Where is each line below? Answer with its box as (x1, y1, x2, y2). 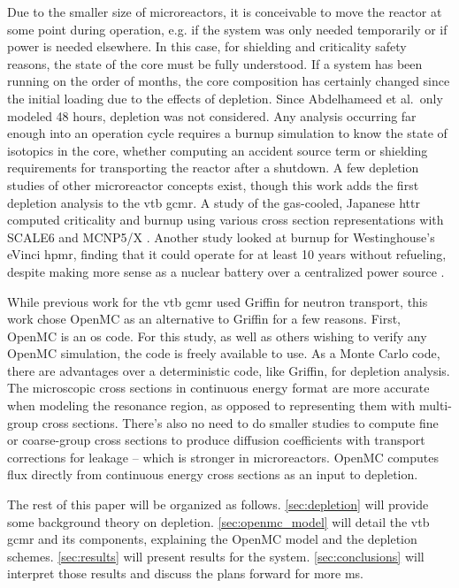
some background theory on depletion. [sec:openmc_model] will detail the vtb (7, 512, 430, 531)
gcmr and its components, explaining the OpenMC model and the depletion (7, 530, 417, 548)
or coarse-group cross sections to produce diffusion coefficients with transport (7, 431, 425, 449)
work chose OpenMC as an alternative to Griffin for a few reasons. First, (7, 309, 402, 328)
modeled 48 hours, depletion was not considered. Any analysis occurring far (7, 106, 417, 125)
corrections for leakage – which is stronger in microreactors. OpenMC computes (7, 447, 439, 466)
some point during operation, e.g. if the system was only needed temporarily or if (7, 19, 448, 38)
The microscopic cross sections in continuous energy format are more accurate (7, 378, 430, 397)
